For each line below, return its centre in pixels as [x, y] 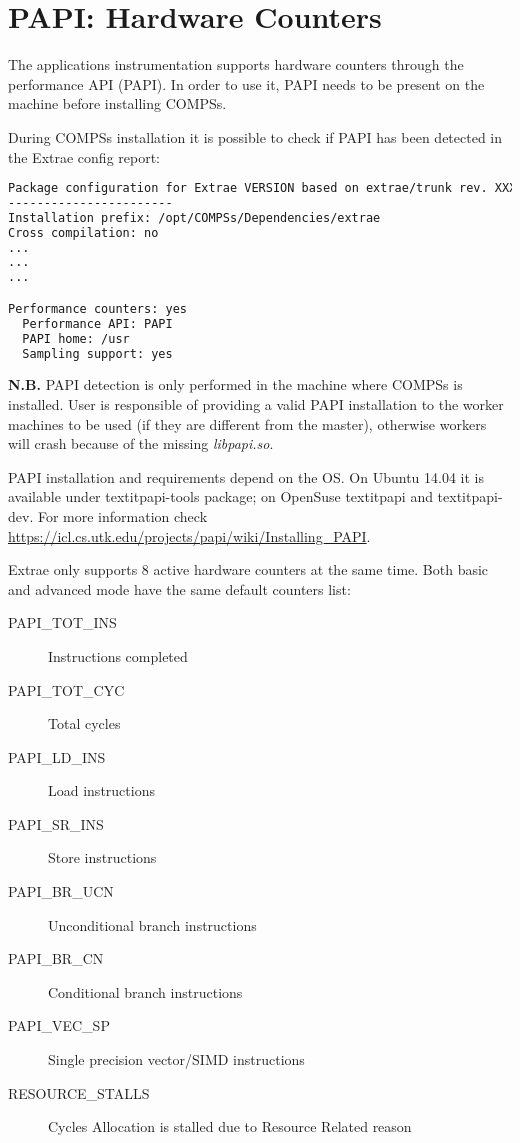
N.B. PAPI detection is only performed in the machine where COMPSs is [235, 384]
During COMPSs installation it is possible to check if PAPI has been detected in [255, 136]
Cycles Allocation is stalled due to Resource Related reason [230, 1126]
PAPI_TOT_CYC [66, 689]
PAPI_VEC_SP [59, 1025]
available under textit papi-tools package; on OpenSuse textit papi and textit [240, 496]
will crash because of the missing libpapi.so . [141, 443]
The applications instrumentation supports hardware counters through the [236, 64]
